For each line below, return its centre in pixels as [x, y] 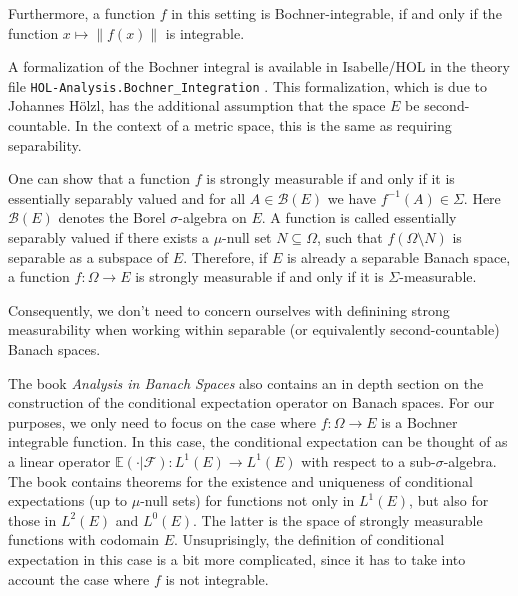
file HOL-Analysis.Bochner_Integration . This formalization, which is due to [247, 85]
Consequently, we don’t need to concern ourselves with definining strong [229, 309]
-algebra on [212, 217]
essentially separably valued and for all [127, 197]
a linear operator [59, 460]
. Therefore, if [225, 256]
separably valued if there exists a [108, 237]
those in [32, 519]
